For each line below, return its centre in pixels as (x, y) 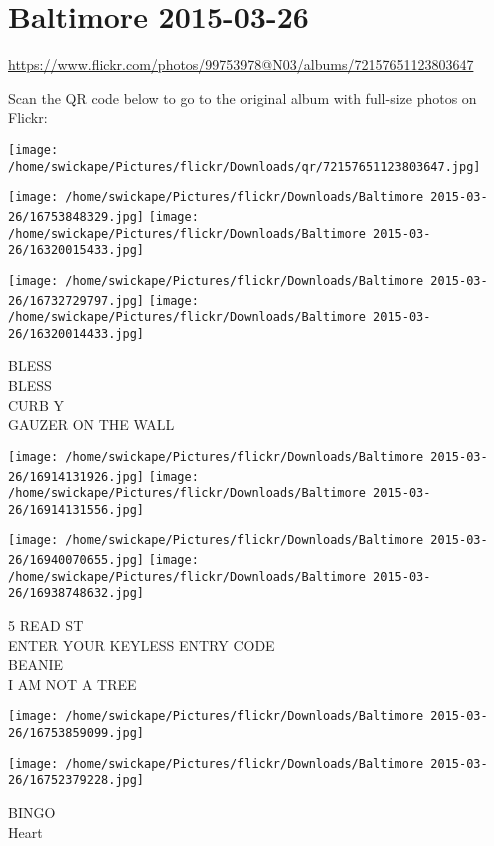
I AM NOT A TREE (72, 683)
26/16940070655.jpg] (76, 560)
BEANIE (36, 664)
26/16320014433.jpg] (76, 333)
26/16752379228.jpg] (76, 780)
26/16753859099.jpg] (76, 733)
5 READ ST (46, 625)
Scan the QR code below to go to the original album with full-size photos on (242, 97)
